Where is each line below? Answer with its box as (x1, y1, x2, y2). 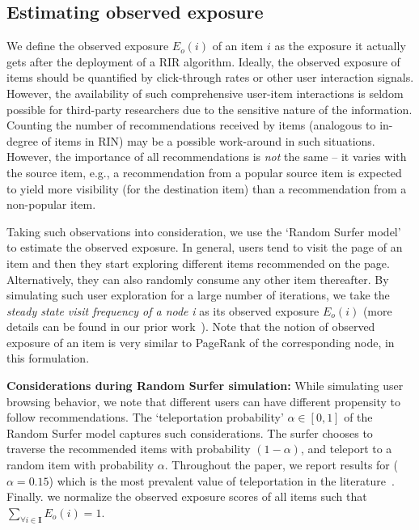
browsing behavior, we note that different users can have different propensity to (6, 392, 401, 409)
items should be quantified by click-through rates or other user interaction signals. (6, 69, 414, 86)
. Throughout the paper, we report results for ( (164, 456, 398, 473)
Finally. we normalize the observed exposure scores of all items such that (6, 488, 367, 505)
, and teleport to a (300, 440, 392, 457)
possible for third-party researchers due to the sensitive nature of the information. (6, 100, 413, 117)
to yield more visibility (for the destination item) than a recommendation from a (6, 180, 407, 197)
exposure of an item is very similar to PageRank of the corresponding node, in (6, 333, 395, 350)
